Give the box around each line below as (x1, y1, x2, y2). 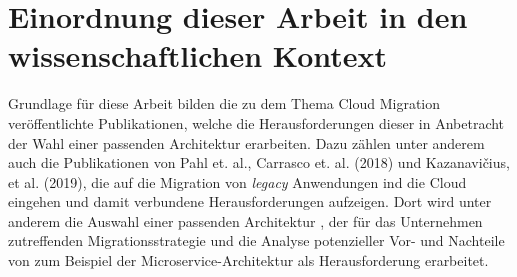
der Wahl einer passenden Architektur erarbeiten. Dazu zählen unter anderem (8, 132, 485, 153)
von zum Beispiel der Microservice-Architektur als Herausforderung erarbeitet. (8, 250, 489, 271)
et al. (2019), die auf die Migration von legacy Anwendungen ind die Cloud (8, 171, 467, 192)
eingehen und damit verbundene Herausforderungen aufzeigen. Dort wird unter (8, 191, 492, 212)
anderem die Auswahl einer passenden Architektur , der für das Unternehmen (8, 210, 483, 231)
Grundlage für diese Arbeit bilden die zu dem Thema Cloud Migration (8, 93, 441, 114)
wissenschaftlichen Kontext (8, 35, 388, 76)
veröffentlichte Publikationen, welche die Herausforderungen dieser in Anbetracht (8, 112, 505, 133)
